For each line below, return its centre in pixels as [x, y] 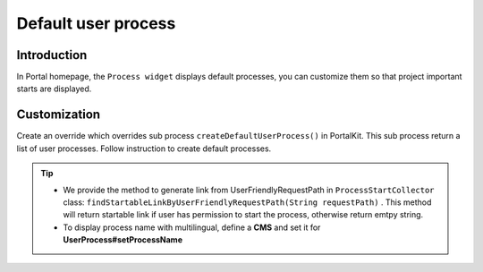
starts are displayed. [54, 89]
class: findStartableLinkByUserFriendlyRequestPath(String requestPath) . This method [247, 202]
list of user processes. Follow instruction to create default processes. [144, 149]
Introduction [52, 55]
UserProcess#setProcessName [123, 240]
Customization [59, 115]
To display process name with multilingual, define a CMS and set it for [192, 227]
